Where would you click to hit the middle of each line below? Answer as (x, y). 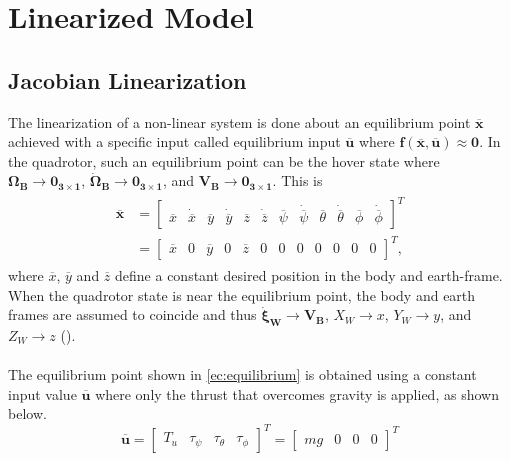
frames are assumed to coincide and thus (132, 314)
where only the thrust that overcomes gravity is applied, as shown (297, 393)
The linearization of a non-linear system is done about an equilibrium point (239, 121)
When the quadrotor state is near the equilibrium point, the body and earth (242, 294)
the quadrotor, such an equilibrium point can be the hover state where (224, 160)
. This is (297, 180)
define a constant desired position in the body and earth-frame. (309, 275)
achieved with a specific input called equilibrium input (174, 141)
